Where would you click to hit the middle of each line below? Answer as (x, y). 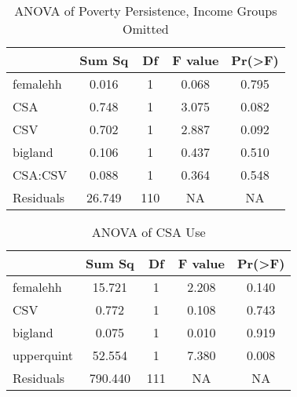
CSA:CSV (40, 175)
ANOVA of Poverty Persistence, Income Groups (146, 11)
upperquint (43, 355)
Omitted (146, 29)
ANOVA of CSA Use (148, 232)
